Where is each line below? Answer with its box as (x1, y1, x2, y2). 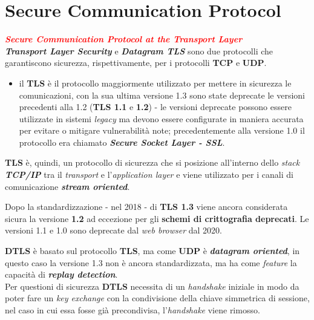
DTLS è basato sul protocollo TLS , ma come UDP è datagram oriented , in (5, 244, 300, 257)
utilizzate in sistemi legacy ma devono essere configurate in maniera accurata (19, 112, 304, 125)
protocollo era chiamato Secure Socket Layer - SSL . (19, 136, 225, 148)
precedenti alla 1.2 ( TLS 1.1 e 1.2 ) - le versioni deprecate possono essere (19, 100, 292, 113)
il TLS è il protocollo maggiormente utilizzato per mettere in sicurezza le (19, 76, 292, 89)
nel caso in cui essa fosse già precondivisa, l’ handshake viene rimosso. (5, 304, 260, 316)
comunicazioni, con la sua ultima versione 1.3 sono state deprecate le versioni (19, 88, 305, 101)
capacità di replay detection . (5, 268, 118, 281)
